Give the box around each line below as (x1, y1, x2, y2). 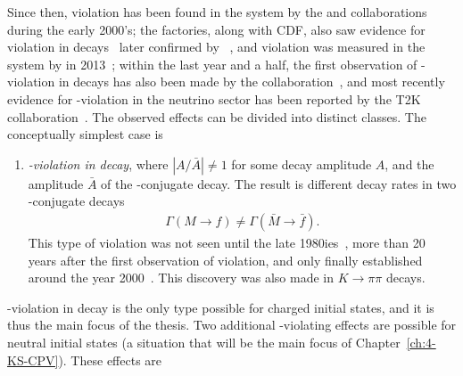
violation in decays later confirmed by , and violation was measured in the (7, 37, 426, 56)
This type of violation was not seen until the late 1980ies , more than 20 (28, 233, 426, 251)
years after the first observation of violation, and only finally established (28, 250, 423, 269)
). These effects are (58, 350, 162, 369)
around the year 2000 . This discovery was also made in (28, 268, 335, 287)
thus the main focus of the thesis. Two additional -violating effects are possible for (7, 315, 457, 334)
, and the (384, 154, 434, 173)
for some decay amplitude (231, 154, 372, 173)
